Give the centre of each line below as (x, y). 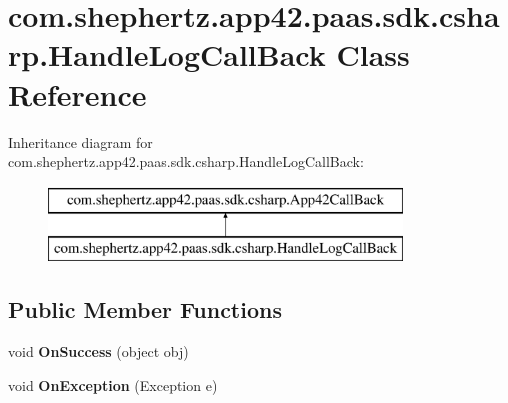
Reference (77, 93)
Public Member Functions (145, 309)
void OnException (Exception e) (113, 384)
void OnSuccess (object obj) (98, 351)
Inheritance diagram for (80, 141)
